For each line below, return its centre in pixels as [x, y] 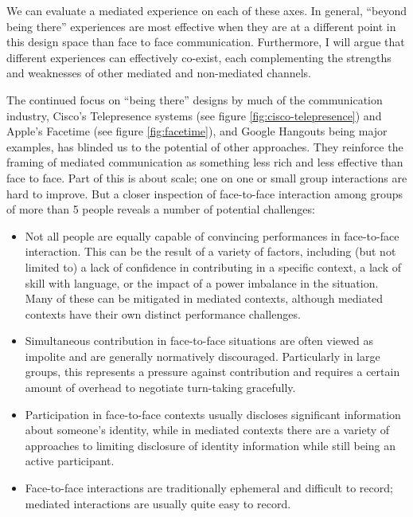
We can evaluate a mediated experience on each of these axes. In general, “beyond [207, 10]
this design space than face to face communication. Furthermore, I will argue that [206, 42]
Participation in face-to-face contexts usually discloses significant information [213, 414]
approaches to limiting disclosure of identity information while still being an [210, 445]
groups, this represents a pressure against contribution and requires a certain [212, 372]
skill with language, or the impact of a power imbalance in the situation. [202, 282]
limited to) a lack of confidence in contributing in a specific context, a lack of [213, 266]
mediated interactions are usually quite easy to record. [158, 503]
